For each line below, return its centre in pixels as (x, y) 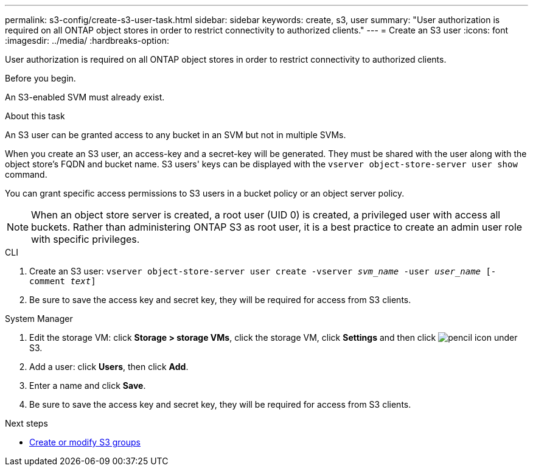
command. (26, 174)
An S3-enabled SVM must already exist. (85, 97)
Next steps (26, 423)
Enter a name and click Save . (88, 386)
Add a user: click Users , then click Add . (109, 367)
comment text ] (63, 281)
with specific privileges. (85, 239)
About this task (35, 116)
